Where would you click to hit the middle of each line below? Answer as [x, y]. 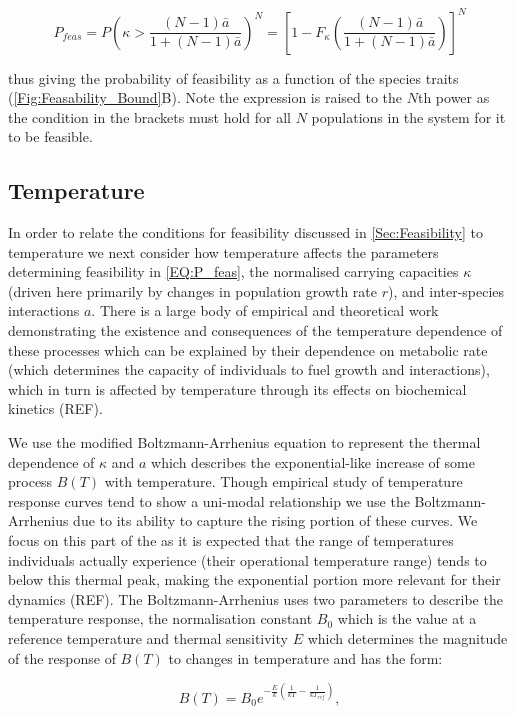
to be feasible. [50, 136]
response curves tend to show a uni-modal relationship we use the [209, 500]
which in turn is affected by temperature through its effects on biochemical [237, 388]
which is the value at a [407, 618]
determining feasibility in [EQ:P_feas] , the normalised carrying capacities [233, 271]
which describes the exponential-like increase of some [313, 461]
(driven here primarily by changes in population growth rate [193, 290]
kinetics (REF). [55, 408]
